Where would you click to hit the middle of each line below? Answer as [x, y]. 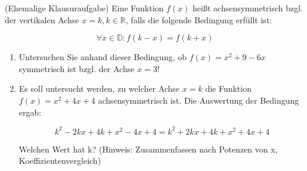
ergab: [30, 112]
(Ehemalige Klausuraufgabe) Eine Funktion [84, 8]
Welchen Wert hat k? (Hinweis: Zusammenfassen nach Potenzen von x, [148, 149]
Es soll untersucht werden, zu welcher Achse [99, 88]
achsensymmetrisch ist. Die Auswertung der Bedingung [199, 100]
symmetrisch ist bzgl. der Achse [77, 68]
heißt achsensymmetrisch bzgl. [248, 8]
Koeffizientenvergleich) [60, 161]
